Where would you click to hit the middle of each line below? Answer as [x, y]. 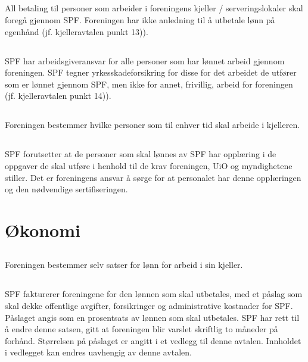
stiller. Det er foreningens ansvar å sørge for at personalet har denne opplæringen [153, 177]
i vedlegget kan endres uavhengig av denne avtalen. [98, 352]
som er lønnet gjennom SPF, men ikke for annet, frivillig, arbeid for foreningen [149, 84]
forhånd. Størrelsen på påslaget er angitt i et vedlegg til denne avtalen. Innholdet [153, 340]
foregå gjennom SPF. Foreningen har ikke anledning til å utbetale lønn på [140, 19]
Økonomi [43, 230]
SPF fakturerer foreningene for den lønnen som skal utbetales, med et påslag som [154, 294]
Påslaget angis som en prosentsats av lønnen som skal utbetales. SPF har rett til [152, 317]
